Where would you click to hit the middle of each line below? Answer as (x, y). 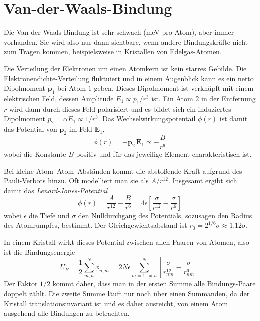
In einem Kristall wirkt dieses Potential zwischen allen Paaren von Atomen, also (127, 241)
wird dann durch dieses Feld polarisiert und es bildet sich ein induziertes (120, 109)
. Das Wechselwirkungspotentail (147, 119)
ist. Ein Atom (172, 98)
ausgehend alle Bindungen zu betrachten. (67, 313)
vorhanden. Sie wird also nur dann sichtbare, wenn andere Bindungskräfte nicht (126, 42)
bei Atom (72, 88)
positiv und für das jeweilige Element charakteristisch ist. (164, 154)
